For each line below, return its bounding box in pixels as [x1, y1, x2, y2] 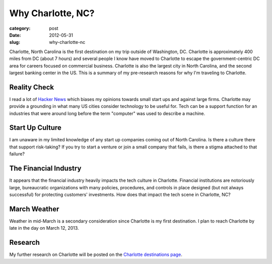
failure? [9, 151, 25, 157]
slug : [9, 39, 20, 45]
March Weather [9, 204, 59, 213]
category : [9, 25, 31, 31]
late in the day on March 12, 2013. [9, 225, 79, 231]
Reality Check [9, 83, 54, 91]
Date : [9, 32, 21, 38]
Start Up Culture [9, 124, 61, 132]
